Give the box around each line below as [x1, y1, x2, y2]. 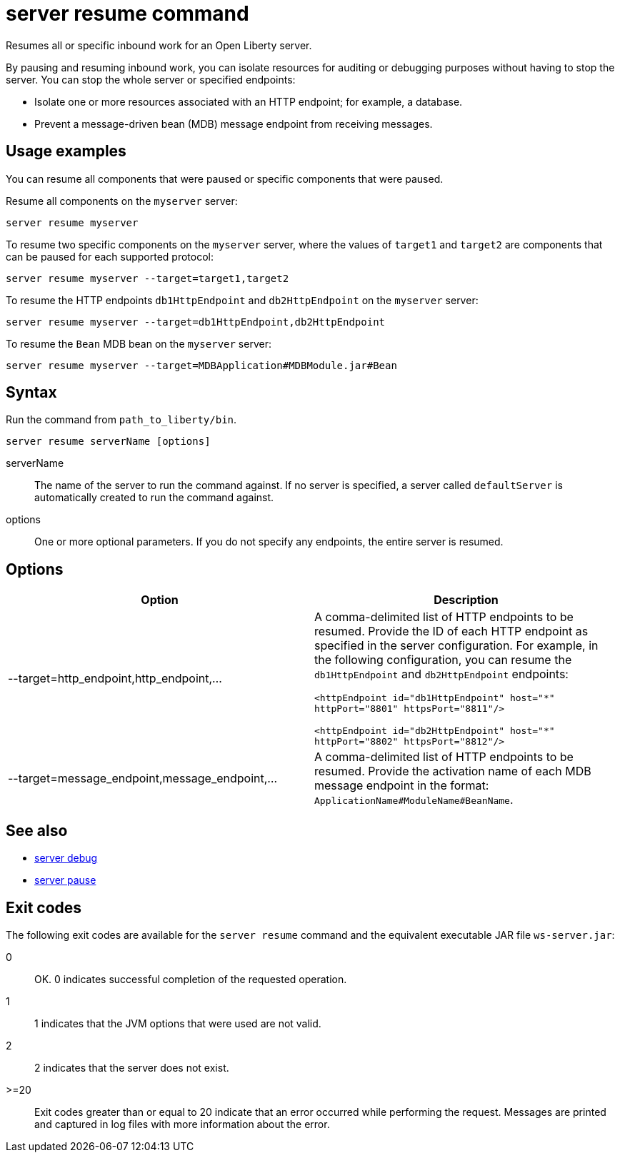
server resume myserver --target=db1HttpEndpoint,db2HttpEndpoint [6, 316, 386, 328]
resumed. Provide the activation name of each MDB [314, 764, 591, 779]
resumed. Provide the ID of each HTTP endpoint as [314, 624, 589, 639]
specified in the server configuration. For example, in [314, 638, 599, 653]
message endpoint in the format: [314, 778, 489, 793]
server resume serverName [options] [6, 435, 211, 448]
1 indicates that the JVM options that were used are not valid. [34, 1017, 321, 1029]
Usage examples [6, 142, 126, 161]
